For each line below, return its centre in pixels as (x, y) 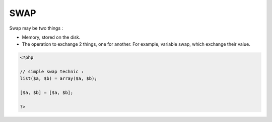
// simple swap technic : (52, 72)
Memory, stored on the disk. (51, 37)
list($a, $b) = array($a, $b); (59, 79)
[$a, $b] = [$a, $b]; (47, 93)
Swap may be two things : (36, 28)
